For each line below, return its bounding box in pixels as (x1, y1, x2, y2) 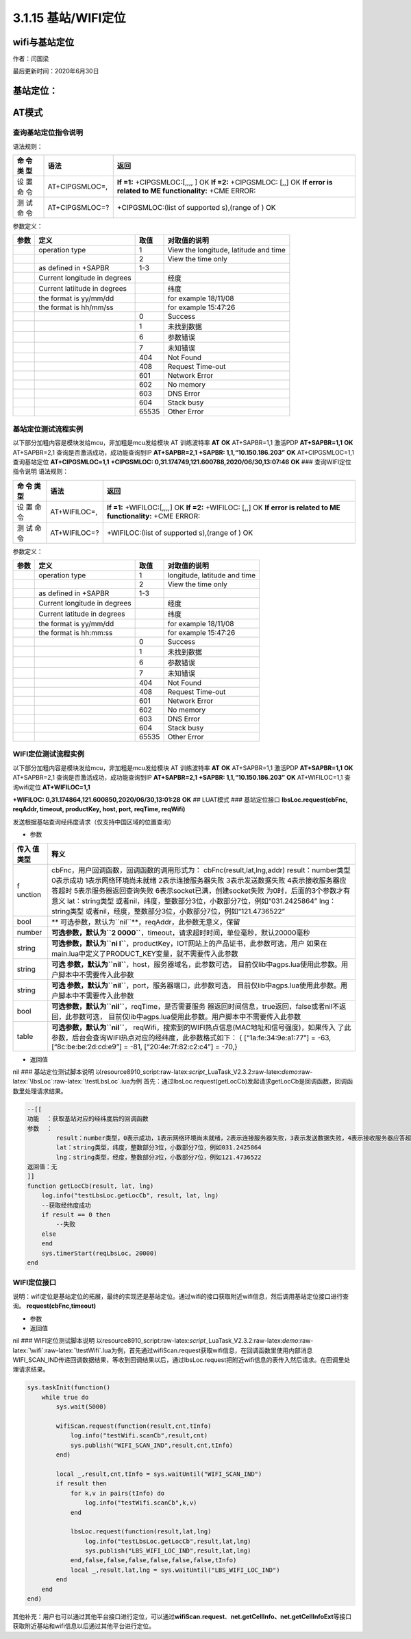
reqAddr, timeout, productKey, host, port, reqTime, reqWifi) (12, 805, 186, 813)
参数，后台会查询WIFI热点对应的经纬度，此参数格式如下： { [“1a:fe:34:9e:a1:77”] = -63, (51, 1033, 332, 1042)
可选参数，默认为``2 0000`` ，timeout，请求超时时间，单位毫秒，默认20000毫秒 (51, 928, 310, 937)
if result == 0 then (41, 1211, 111, 1219)
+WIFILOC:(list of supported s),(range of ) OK (106, 528, 253, 538)
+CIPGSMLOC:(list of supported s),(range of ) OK (116, 203, 277, 213)
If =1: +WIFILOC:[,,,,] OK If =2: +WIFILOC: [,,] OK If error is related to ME (106, 503, 340, 512)
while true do (41, 1393, 89, 1401)
